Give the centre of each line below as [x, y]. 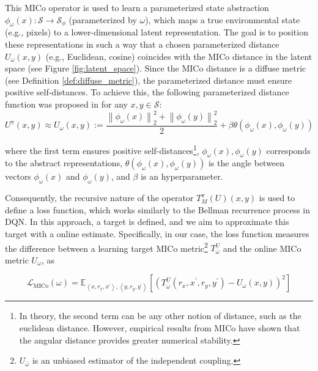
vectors [18, 176]
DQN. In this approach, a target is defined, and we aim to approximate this [147, 222]
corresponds [288, 150]
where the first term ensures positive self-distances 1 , [102, 149]
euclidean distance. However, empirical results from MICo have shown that [160, 327]
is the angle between [246, 163]
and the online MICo [262, 248]
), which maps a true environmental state [223, 19]
